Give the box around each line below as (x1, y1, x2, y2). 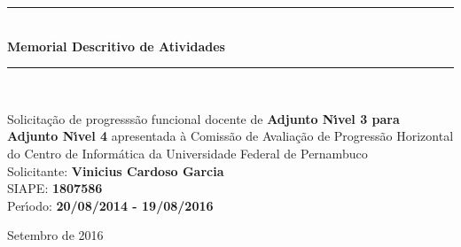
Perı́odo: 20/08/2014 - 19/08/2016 (7, 196, 214, 214)
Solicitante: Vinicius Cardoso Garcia (7, 161, 224, 180)
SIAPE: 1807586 (7, 179, 103, 197)
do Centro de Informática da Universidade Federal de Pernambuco (7, 143, 368, 162)
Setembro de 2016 (7, 226, 104, 244)
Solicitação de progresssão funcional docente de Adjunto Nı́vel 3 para (7, 109, 400, 127)
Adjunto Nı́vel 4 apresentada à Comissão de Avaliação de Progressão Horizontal (7, 127, 454, 145)
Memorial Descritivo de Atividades (7, 36, 225, 55)
